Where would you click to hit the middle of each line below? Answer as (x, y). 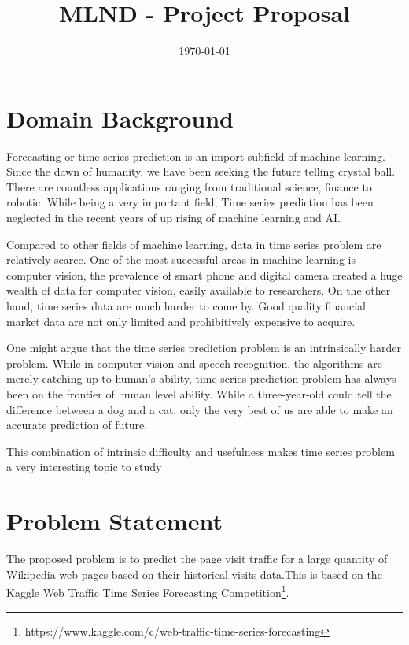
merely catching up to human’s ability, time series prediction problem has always (201, 378)
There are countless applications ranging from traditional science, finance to (189, 186)
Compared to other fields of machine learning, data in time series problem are (194, 244)
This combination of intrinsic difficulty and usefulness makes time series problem (201, 451)
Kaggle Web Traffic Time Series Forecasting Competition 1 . (148, 591)
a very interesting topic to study (84, 467)
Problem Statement (114, 521)
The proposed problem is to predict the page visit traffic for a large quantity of (197, 559)
